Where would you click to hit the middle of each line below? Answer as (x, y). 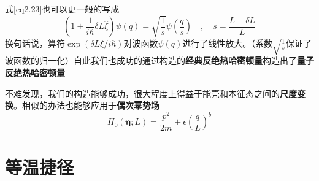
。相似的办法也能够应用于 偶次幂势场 (86, 105)
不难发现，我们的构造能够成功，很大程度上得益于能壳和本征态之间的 (142, 93)
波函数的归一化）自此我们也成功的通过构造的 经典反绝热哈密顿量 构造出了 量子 (159, 60)
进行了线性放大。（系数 (228, 43)
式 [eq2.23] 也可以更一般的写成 (62, 9)
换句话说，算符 (35, 43)
